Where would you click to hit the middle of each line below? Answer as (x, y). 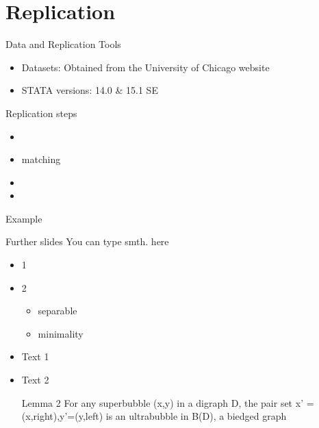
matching (41, 159)
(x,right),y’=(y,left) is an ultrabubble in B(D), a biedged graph (154, 416)
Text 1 (35, 356)
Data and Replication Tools (63, 44)
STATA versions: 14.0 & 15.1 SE (90, 90)
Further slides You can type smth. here (87, 241)
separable (58, 311)
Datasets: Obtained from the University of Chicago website (145, 67)
